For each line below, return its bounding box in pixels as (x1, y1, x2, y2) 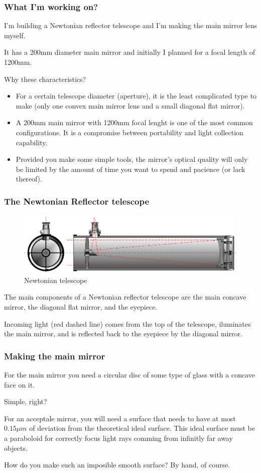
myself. (4, 30, 26, 40)
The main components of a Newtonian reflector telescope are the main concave (4, 292, 246, 302)
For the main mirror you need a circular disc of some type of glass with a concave (4, 369, 255, 380)
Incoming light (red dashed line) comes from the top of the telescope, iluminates (4, 318, 251, 329)
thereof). (16, 173, 42, 184)
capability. (16, 137, 48, 147)
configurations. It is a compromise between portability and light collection (16, 127, 243, 137)
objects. (4, 442, 28, 453)
